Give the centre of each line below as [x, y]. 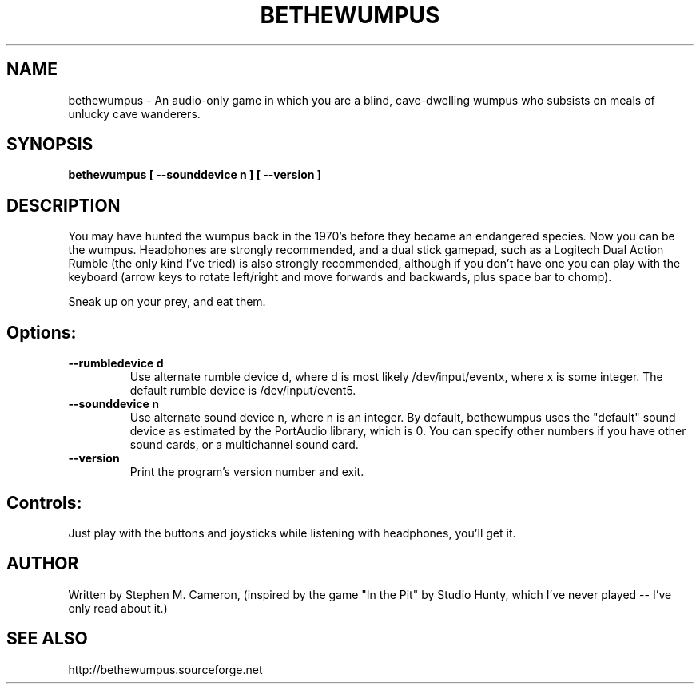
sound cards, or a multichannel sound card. [244, 445]
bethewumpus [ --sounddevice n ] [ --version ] [195, 175]
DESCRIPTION [64, 205]
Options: [42, 332]
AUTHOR [43, 564]
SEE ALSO [47, 639]
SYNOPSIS [50, 145]
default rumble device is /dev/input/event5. [243, 391]
